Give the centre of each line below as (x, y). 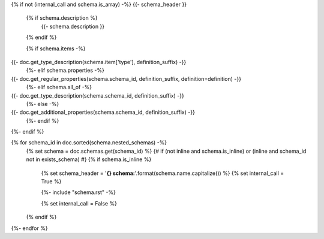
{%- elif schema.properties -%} (65, 70)
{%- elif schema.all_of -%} (59, 87)
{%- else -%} (43, 104)
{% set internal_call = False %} (79, 203)
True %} (51, 181)
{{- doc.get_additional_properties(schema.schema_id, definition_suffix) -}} (103, 112)
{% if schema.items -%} (56, 49)
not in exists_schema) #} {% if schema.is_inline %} (89, 159)
